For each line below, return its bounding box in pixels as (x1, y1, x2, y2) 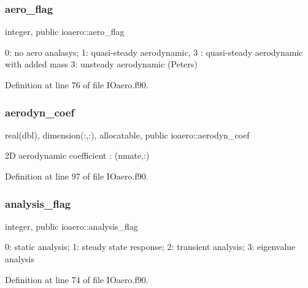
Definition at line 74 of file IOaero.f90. (5, 273, 148, 286)
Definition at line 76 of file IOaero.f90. (5, 78, 148, 91)
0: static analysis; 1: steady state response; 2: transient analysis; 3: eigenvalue (5, 240, 296, 253)
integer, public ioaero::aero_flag (5, 25, 125, 38)
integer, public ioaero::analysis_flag (5, 219, 138, 232)
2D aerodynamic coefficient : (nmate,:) (5, 149, 150, 162)
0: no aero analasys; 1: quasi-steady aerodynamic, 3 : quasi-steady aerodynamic (5, 45, 303, 58)
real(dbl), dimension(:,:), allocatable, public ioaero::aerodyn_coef (5, 128, 250, 141)
